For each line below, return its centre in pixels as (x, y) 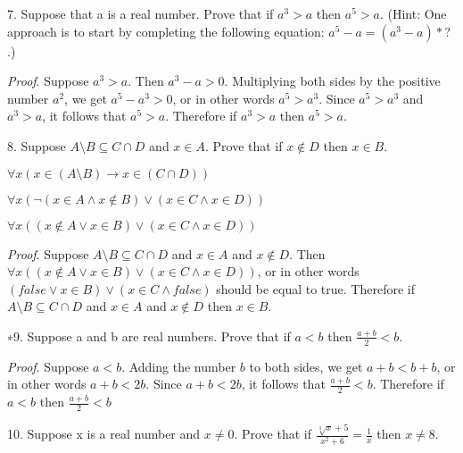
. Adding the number (179, 366)
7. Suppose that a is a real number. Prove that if (141, 13)
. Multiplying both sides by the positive (332, 81)
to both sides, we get (306, 366)
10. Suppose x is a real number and (104, 434)
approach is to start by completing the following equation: (166, 31)
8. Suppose (37, 145)
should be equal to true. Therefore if (315, 288)
